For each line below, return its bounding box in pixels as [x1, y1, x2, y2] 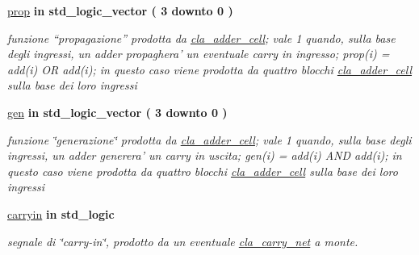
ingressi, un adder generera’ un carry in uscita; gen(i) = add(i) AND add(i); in [7, 147, 402, 164]
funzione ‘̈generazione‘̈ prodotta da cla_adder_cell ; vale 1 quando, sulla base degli [7, 131, 412, 148]
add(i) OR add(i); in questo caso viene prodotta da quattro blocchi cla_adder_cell [7, 61, 413, 77]
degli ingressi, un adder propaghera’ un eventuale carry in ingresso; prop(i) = [7, 45, 390, 62]
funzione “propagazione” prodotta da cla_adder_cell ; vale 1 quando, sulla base [7, 29, 396, 46]
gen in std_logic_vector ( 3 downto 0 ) [7, 103, 228, 120]
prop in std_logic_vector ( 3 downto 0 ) [7, 2, 233, 19]
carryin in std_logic [7, 205, 115, 222]
